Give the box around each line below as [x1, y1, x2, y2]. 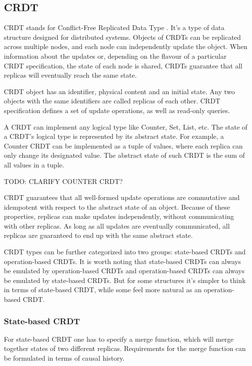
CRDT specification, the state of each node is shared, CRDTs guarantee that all [4, 60, 243, 70]
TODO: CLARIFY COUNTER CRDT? [4, 176, 123, 186]
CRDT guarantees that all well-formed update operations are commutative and [4, 192, 240, 202]
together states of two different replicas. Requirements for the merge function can [4, 343, 246, 353]
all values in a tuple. [4, 159, 65, 169]
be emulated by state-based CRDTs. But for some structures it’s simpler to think [4, 275, 246, 285]
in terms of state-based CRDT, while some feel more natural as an [4, 284, 202, 295]
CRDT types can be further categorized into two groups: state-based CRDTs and [4, 247, 246, 257]
